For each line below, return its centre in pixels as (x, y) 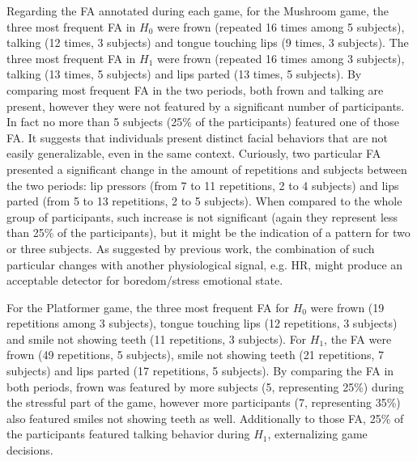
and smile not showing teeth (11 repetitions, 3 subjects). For (157, 338)
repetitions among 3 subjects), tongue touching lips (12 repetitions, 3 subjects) (202, 323)
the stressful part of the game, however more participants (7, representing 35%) (204, 402)
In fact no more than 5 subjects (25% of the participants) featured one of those (203, 122)
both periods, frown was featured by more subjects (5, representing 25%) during (205, 386)
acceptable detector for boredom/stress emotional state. (145, 280)
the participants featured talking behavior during (128, 434)
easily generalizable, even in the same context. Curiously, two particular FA (194, 153)
